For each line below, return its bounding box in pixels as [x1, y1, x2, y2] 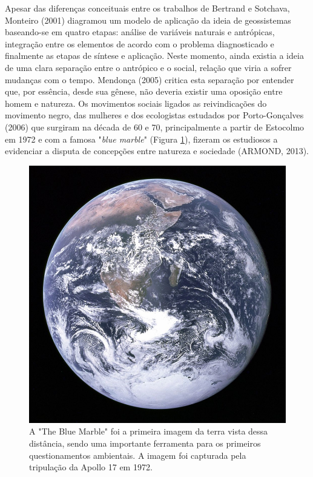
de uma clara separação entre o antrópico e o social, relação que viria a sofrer [5, 61, 292, 73]
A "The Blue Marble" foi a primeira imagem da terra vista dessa [29, 425, 268, 438]
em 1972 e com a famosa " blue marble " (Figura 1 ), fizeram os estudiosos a [5, 132, 278, 145]
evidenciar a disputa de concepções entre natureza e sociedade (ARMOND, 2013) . [5, 144, 309, 157]
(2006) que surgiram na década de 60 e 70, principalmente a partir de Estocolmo [5, 120, 305, 133]
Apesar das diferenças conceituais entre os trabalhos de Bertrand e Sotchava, [5, 2, 290, 14]
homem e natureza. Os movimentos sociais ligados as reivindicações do [5, 96, 267, 109]
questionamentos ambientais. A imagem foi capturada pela [29, 448, 246, 461]
